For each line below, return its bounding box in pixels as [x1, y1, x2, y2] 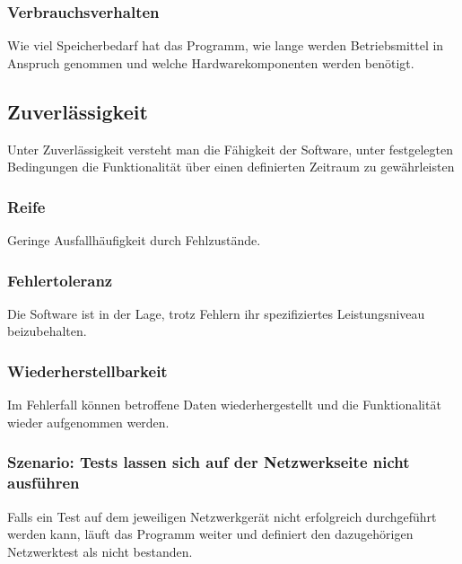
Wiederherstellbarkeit [7, 359, 168, 382]
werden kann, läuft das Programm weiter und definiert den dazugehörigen [7, 524, 414, 543]
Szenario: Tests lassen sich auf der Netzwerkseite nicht [7, 451, 410, 473]
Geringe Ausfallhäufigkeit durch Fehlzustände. [7, 231, 261, 250]
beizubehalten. [7, 322, 87, 340]
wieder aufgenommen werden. [7, 412, 170, 431]
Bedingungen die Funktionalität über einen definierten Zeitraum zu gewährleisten [7, 157, 455, 176]
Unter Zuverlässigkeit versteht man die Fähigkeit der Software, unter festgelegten [7, 139, 454, 158]
